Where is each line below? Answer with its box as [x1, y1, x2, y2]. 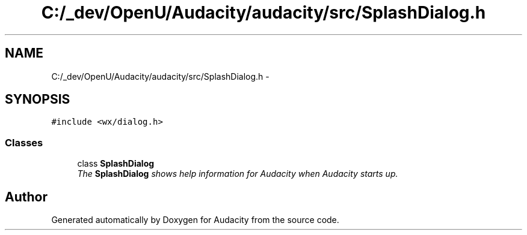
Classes [5, 136, 43, 149]
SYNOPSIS [5, 92, 70, 107]
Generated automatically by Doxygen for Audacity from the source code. [51, 215, 339, 225]
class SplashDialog [77, 158, 155, 169]
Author [5, 189, 48, 204]
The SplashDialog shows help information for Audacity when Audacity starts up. [77, 168, 398, 179]
